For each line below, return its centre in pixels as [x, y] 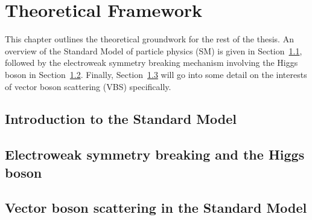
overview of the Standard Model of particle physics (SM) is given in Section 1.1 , [154, 50]
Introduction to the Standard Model [121, 119]
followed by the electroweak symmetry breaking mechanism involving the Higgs [151, 63]
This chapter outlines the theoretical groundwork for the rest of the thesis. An [149, 39]
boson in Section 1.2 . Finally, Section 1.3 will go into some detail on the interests [156, 74]
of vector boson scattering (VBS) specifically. [88, 86]
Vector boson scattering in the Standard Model [156, 208]
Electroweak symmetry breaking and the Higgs [155, 154]
